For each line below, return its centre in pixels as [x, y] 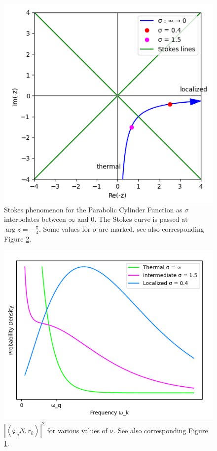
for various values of [77, 430]
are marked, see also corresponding [151, 228]
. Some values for [65, 228]
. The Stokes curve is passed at [141, 219]
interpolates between [35, 219]
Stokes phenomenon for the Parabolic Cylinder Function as [93, 209]
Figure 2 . [18, 238]
